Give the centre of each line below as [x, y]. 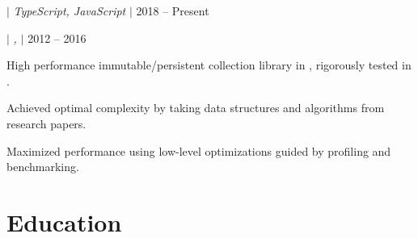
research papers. [46, 123]
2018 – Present [173, 10]
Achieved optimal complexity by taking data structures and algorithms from [196, 108]
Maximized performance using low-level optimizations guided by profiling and [199, 150]
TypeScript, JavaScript [70, 10]
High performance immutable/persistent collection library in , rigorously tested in [209, 65]
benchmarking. [43, 167]
